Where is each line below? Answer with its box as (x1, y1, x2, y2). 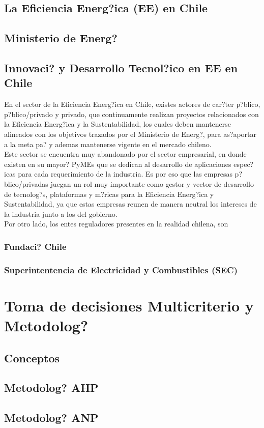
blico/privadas (4, 178, 48, 189)
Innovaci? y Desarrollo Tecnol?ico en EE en (4, 60, 238, 75)
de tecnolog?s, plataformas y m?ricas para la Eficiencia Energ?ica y (4, 188, 214, 199)
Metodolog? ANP (4, 410, 99, 425)
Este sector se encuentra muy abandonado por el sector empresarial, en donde (4, 149, 247, 159)
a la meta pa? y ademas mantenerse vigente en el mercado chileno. (4, 138, 212, 149)
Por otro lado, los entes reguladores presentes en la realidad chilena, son (4, 218, 228, 229)
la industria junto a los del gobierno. (4, 208, 118, 219)
